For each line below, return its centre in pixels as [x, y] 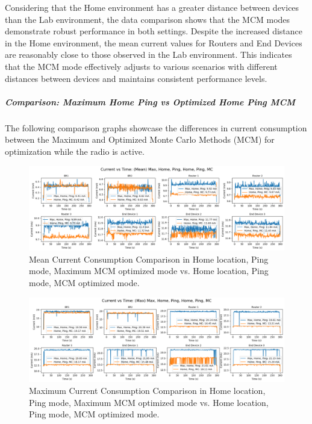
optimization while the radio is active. [75, 151]
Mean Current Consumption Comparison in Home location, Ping [149, 259]
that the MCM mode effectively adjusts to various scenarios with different [141, 66]
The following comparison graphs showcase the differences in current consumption [156, 127]
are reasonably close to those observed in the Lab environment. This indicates [148, 55]
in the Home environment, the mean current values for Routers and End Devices [154, 42]
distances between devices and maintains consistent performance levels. [136, 78]
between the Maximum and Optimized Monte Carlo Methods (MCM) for [140, 139]
